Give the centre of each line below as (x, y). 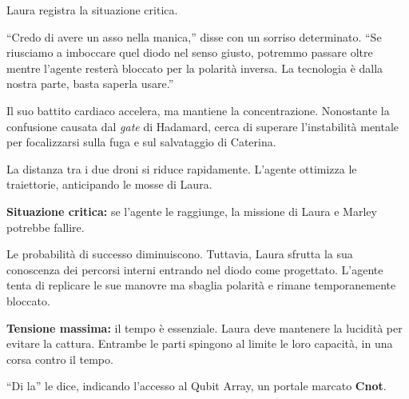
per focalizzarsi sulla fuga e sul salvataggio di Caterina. (141, 142)
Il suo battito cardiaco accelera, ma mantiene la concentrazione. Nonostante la (198, 110)
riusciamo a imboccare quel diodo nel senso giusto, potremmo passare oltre (190, 52)
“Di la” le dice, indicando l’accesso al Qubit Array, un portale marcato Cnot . (197, 386)
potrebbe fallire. (46, 227)
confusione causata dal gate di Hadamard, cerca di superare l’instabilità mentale (203, 126)
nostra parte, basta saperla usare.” (90, 84)
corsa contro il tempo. (60, 359)
